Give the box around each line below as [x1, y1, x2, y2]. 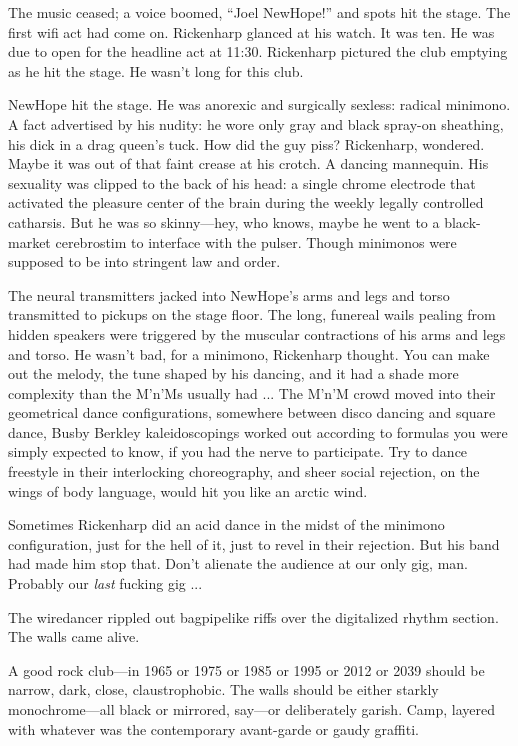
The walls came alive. [8, 626, 140, 647]
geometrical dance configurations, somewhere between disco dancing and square [8, 402, 496, 423]
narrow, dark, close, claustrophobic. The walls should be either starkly [8, 679, 439, 700]
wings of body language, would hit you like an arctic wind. [8, 480, 368, 501]
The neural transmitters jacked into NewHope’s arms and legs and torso [8, 284, 450, 305]
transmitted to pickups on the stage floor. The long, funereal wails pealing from [8, 304, 496, 325]
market [8, 231, 51, 252]
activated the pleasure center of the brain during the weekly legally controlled [8, 192, 484, 213]
